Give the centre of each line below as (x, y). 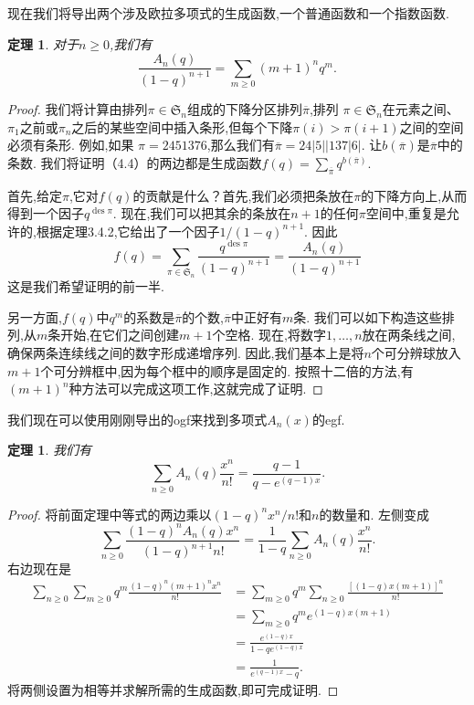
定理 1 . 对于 (43, 43)
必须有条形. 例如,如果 (71, 145)
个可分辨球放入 (416, 352)
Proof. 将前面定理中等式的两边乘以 (110, 514)
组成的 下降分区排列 (244, 108)
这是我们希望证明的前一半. (86, 286)
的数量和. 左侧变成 (374, 514)
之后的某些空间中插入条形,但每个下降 (182, 126)
